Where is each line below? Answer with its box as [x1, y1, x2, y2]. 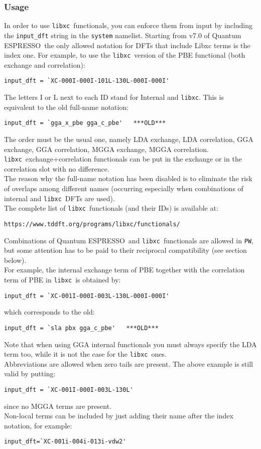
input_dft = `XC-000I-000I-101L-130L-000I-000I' [4, 77, 170, 85]
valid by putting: [4, 368, 56, 379]
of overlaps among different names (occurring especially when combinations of [4, 183, 243, 193]
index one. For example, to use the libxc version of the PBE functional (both [4, 50, 245, 60]
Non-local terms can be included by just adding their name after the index [4, 410, 233, 421]
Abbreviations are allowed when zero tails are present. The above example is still [4, 358, 253, 369]
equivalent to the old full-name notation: [4, 101, 129, 112]
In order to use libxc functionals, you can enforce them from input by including [4, 20, 253, 31]
